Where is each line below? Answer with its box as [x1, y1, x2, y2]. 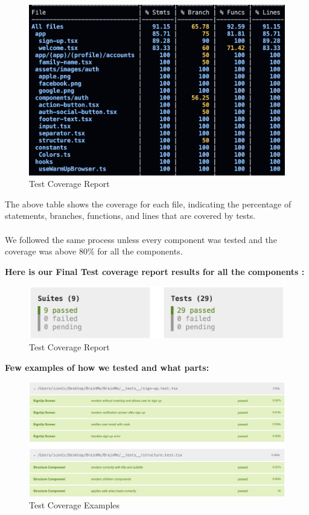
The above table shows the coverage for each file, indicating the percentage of [5, 197, 291, 210]
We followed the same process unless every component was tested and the [5, 233, 277, 245]
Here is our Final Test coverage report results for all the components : [5, 265, 305, 277]
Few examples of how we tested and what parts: [5, 361, 209, 373]
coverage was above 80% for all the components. [5, 245, 183, 257]
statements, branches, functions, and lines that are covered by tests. [5, 209, 256, 222]
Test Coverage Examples [29, 499, 120, 511]
